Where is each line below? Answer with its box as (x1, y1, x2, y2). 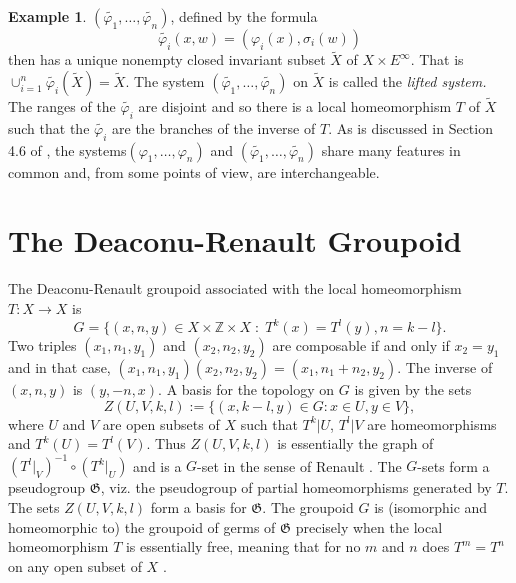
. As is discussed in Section (328, 117, 493, 138)
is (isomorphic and (374, 496, 488, 517)
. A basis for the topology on (158, 379, 335, 400)
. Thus (146, 433, 186, 454)
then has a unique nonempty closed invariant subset (8, 49, 326, 70)
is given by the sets (354, 379, 472, 400)
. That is (410, 49, 464, 70)
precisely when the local (295, 516, 443, 537)
